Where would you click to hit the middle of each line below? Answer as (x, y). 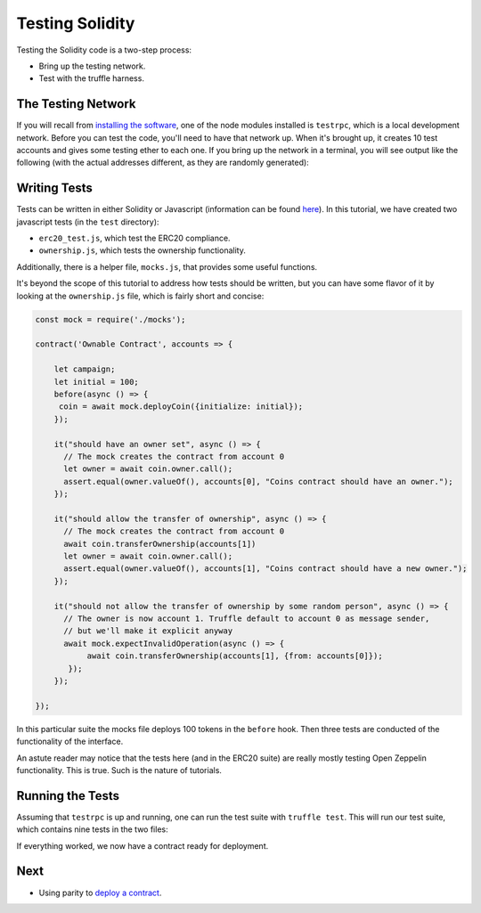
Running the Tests (68, 796)
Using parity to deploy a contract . (100, 893)
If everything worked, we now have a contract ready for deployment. (143, 845)
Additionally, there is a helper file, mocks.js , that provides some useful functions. (167, 266)
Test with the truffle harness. (91, 78)
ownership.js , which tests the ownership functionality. (143, 250)
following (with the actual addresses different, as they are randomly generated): (163, 163)
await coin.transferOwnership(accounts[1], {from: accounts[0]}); (235, 656)
